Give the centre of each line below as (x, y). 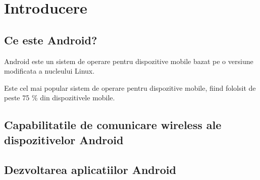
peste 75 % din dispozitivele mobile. (60, 98)
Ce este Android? (51, 40)
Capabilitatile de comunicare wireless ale (113, 125)
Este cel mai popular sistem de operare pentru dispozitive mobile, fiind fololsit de (130, 87)
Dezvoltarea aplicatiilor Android (90, 169)
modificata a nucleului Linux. (49, 71)
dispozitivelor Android (64, 139)
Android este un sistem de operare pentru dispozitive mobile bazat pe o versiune (129, 61)
